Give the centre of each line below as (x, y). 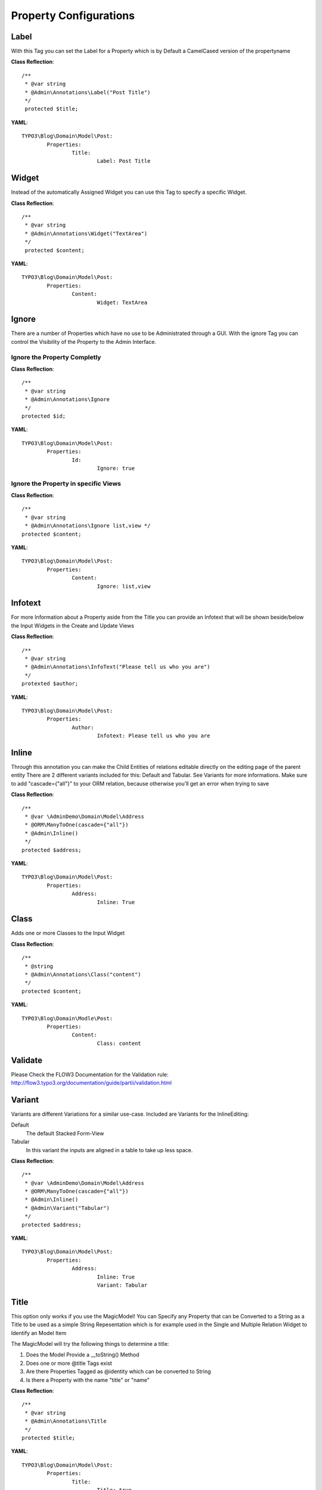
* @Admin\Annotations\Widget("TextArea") (86, 233)
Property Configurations (73, 15)
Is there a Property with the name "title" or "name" (88, 1380)
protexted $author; (50, 684)
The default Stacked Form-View (65, 1133)
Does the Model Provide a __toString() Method (83, 1355)
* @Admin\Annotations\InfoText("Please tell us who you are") (117, 667)
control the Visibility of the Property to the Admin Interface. (83, 342)
